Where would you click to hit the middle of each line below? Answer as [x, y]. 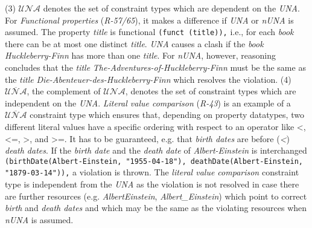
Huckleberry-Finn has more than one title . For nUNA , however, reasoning [141, 55]
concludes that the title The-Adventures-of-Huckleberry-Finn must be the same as [155, 67]
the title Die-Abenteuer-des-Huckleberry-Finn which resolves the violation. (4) [148, 79]
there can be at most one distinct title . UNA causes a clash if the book [134, 43]
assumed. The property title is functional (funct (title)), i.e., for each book [149, 32]
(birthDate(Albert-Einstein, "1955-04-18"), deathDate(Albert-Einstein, [154, 161]
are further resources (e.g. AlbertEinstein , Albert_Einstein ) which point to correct [156, 196]
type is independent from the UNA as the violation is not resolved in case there [152, 184]
